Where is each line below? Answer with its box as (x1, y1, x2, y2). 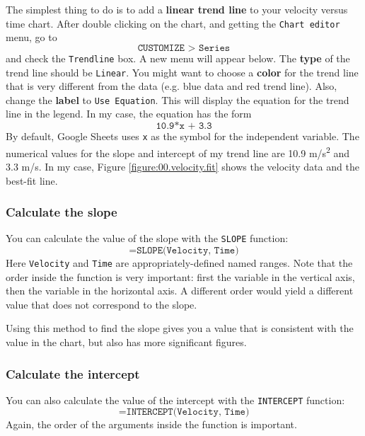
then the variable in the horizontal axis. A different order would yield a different (6, 283, 354, 298)
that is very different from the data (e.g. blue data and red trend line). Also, (6, 79, 337, 93)
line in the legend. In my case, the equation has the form (6, 106, 252, 121)
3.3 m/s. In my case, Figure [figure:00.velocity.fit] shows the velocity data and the (6, 159, 359, 173)
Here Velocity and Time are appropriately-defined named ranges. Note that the (6, 255, 353, 270)
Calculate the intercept (6, 365, 140, 382)
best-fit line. (6, 173, 58, 188)
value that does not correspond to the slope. (6, 297, 197, 311)
